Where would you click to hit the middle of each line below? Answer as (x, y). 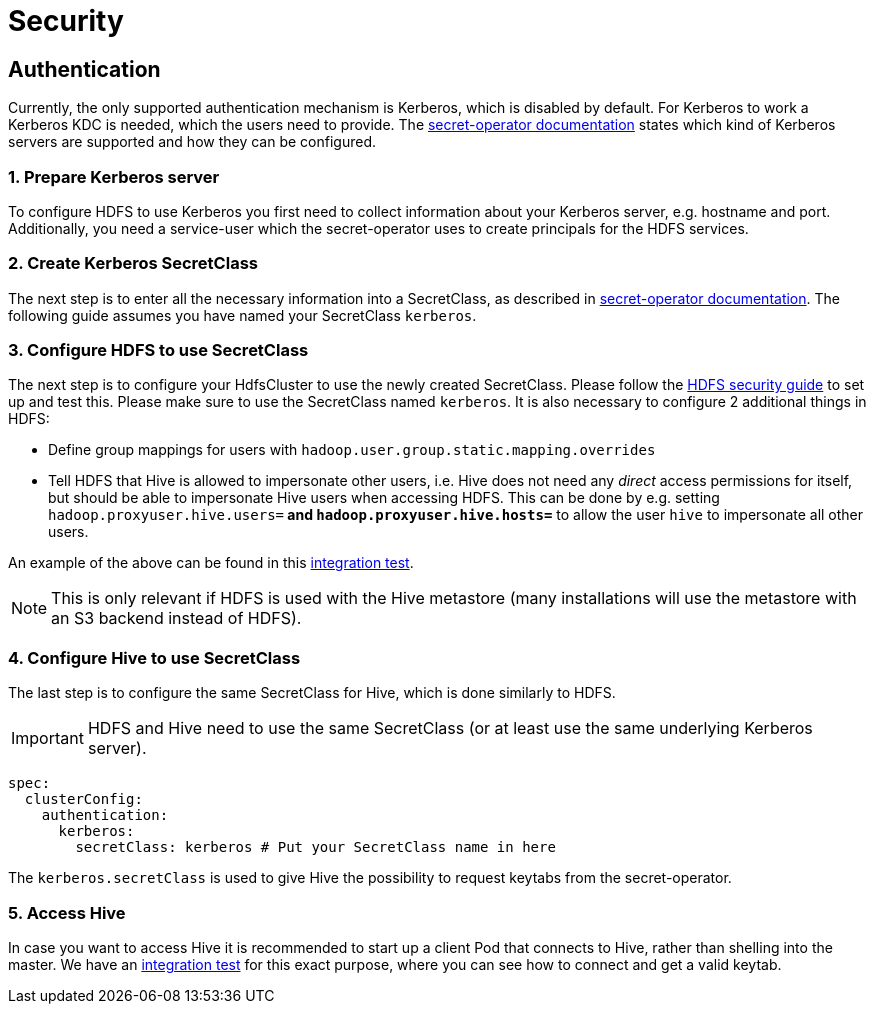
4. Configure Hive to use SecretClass (154, 657)
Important (47, 738)
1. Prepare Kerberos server (114, 176)
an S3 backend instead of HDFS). (176, 618)
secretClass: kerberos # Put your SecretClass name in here (315, 847)
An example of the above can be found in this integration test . (211, 563)
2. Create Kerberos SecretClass (133, 263)
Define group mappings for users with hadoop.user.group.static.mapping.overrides (352, 450)
